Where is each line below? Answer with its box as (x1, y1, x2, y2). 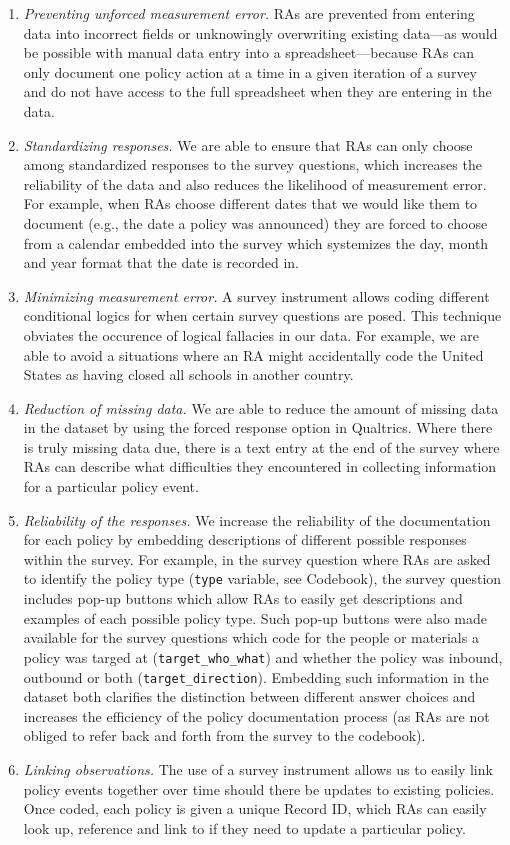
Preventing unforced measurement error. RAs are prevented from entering (23, 3, 475, 23)
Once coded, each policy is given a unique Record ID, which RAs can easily (23, 798, 487, 819)
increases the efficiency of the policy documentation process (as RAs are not (23, 705, 490, 726)
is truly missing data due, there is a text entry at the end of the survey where (23, 436, 500, 457)
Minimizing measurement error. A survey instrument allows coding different (23, 285, 490, 306)
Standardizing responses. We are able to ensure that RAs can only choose (23, 134, 473, 155)
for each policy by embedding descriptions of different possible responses (23, 529, 467, 550)
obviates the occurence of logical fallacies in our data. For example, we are (23, 324, 479, 345)
